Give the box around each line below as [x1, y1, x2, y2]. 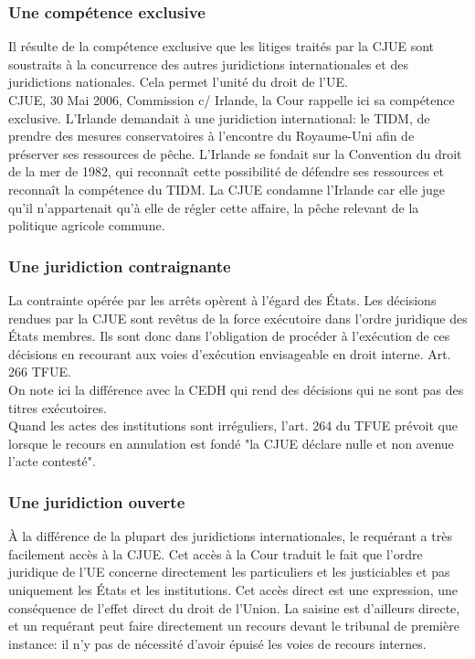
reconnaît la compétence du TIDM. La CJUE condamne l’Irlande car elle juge [8, 179, 446, 198]
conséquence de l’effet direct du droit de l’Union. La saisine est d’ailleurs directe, [8, 598, 460, 617]
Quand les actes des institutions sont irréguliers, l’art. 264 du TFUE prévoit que [8, 416, 458, 435]
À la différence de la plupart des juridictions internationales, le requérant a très [8, 526, 452, 546]
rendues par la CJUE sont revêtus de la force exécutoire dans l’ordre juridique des [8, 308, 468, 327]
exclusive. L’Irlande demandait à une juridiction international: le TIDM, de [8, 108, 430, 127]
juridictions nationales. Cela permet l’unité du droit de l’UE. [8, 72, 348, 91]
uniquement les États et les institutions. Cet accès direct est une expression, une [8, 579, 459, 599]
